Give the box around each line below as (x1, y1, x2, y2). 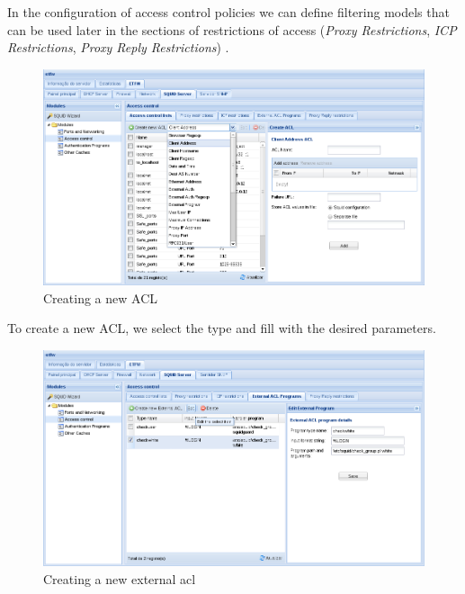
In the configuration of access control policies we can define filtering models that (7, 3, 450, 21)
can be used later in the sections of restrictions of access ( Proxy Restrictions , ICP (7, 20, 457, 39)
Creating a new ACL (43, 288, 157, 307)
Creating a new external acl (43, 569, 196, 588)
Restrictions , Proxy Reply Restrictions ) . (7, 38, 229, 57)
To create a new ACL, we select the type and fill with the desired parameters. (7, 319, 436, 337)
